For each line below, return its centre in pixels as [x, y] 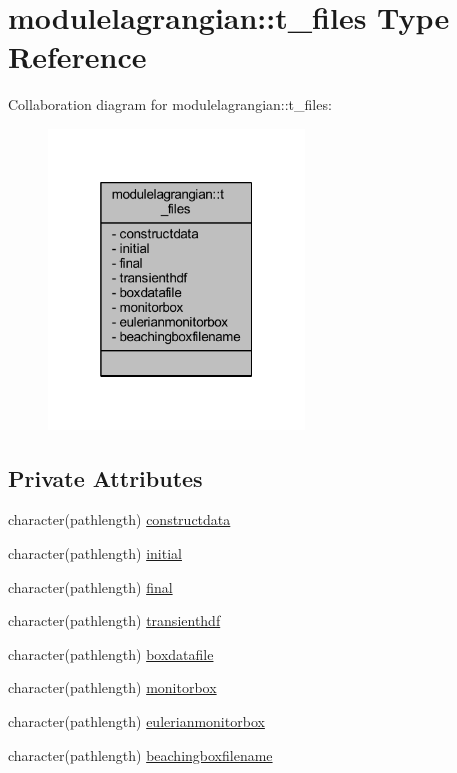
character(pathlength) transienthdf [114, 620]
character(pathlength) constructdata [119, 519]
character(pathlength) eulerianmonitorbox [136, 721]
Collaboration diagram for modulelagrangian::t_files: [170, 104]
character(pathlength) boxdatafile [111, 653]
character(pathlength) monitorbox [112, 687]
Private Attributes [105, 477]
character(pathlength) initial [95, 553]
